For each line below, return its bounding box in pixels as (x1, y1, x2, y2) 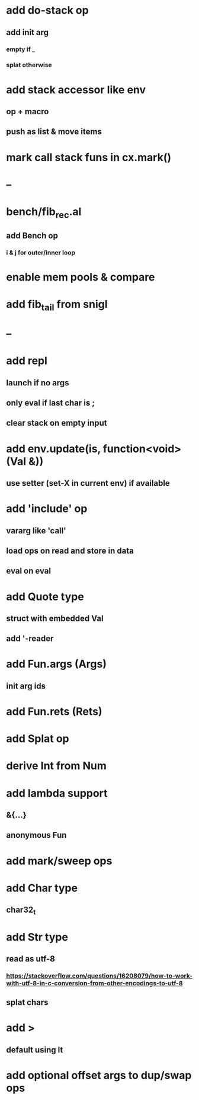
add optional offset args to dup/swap (6, 1068, 192, 1082)
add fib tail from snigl (6, 298, 108, 313)
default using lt (6, 1045, 63, 1055)
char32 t (6, 905, 36, 916)
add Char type (6, 881, 78, 895)
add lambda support (6, 786, 108, 800)
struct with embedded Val (6, 613, 104, 623)
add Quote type (6, 590, 84, 604)
